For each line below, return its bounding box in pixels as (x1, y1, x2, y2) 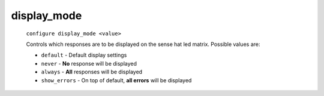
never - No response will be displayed (41, 60, 137, 67)
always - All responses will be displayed (41, 69, 143, 76)
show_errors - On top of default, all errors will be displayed (41, 76, 192, 83)
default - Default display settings (41, 51, 127, 59)
